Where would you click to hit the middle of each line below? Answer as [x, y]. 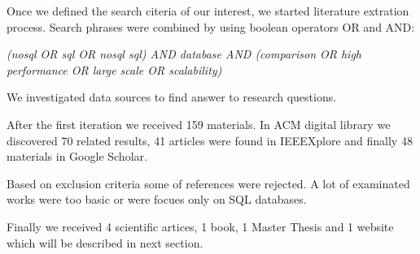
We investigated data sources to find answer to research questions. [172, 97]
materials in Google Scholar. [77, 156]
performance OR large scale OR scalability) [114, 69]
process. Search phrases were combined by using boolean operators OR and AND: [211, 26]
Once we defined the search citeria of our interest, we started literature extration [208, 11]
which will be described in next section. [105, 242]
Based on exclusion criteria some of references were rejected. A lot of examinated [208, 183]
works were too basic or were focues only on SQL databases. [157, 199]
